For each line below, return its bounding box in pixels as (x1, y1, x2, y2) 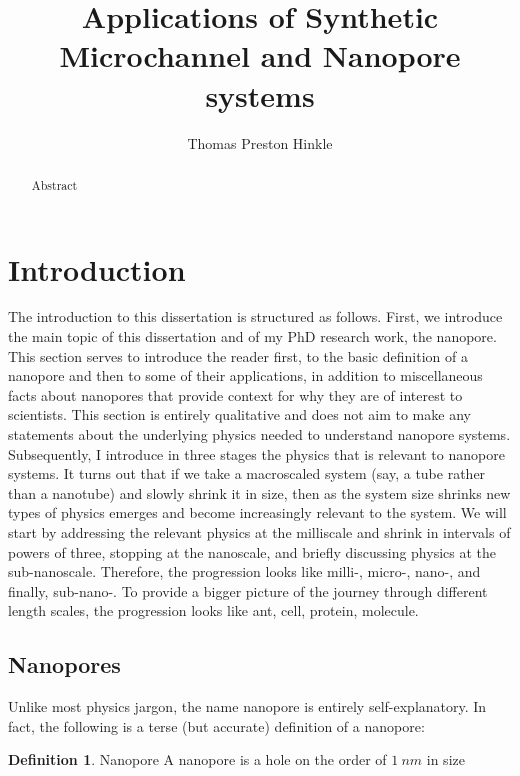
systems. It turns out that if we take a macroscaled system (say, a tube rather (8, 463, 486, 484)
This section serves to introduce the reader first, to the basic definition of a (8, 345, 468, 366)
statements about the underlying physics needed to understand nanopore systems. (8, 424, 511, 445)
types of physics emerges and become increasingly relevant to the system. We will (8, 502, 507, 523)
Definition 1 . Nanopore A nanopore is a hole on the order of (8, 749, 387, 770)
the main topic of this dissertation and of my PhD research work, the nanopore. (8, 326, 497, 347)
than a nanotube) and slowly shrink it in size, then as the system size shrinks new (8, 482, 511, 503)
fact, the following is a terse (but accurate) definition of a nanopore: (8, 715, 425, 736)
